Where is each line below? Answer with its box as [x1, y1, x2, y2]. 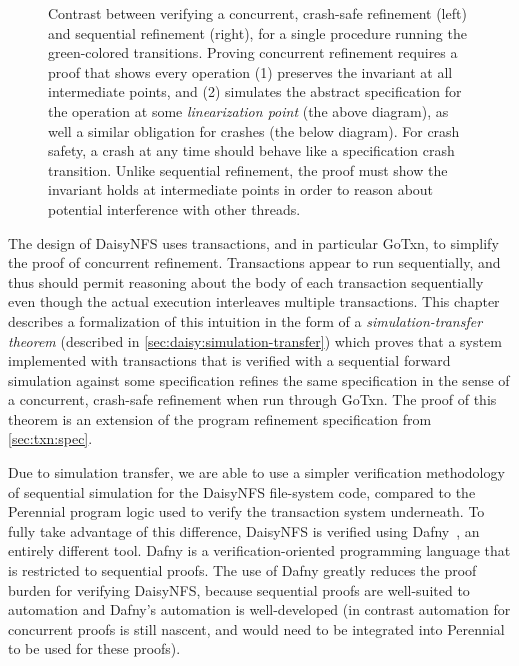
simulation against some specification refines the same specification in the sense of [8, 369, 510, 390]
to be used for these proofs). [8, 638, 181, 659]
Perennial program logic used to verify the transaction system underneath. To [8, 501, 485, 522]
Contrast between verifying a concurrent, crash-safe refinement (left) [48, 3, 467, 23]
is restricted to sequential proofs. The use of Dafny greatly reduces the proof [8, 560, 477, 581]
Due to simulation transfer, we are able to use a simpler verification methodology [8, 462, 505, 483]
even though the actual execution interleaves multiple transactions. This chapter [8, 291, 500, 312]
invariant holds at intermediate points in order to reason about [48, 179, 434, 200]
